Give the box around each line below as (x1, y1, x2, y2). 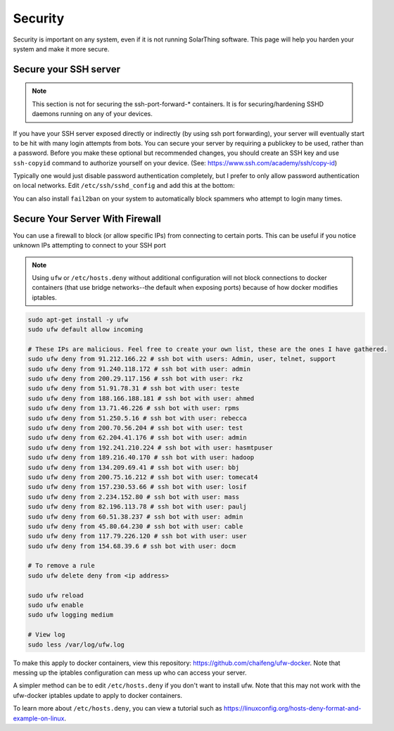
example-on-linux (13, 714, 65, 723)
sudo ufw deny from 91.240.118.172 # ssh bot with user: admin (27, 364, 251, 373)
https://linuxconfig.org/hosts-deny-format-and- (223, 704, 362, 713)
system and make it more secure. (13, 44, 110, 53)
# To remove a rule (27, 561, 95, 570)
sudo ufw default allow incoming (27, 326, 144, 333)
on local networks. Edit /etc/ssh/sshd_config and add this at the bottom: (13, 182, 235, 190)
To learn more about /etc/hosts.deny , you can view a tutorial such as (13, 704, 222, 713)
